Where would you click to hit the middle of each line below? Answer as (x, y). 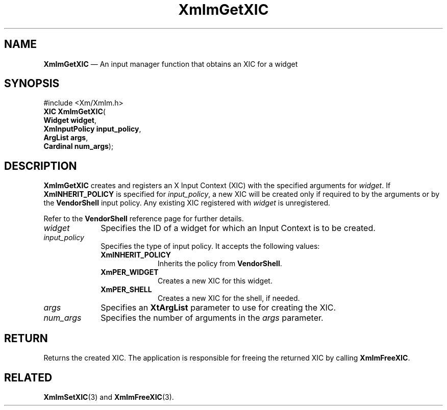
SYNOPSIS (32, 84)
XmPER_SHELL (126, 290)
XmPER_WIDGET (130, 272)
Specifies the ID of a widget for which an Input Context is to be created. (238, 228)
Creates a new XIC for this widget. (215, 281)
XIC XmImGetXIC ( (74, 112)
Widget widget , (70, 120)
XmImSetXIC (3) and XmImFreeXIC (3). (109, 397)
